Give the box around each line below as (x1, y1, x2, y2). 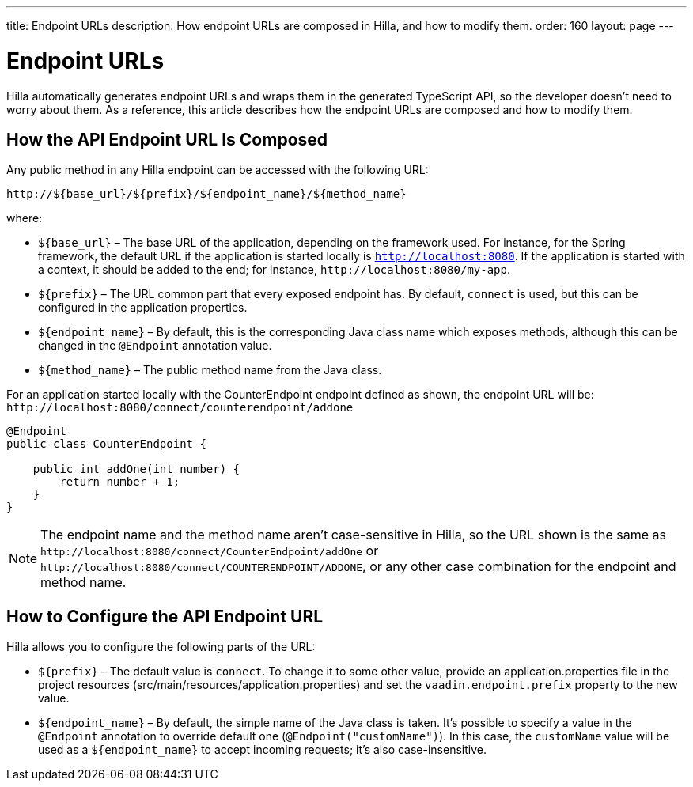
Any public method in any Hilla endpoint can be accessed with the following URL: (6, 163, 429, 177)
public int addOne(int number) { (32, 463, 240, 476)
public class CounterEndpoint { (6, 437, 206, 451)
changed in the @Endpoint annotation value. (38, 339, 272, 353)
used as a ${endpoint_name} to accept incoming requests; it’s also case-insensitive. (38, 743, 487, 757)
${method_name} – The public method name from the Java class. (38, 363, 382, 377)
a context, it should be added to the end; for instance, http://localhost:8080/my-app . (38, 263, 511, 277)
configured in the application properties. (38, 301, 248, 315)
